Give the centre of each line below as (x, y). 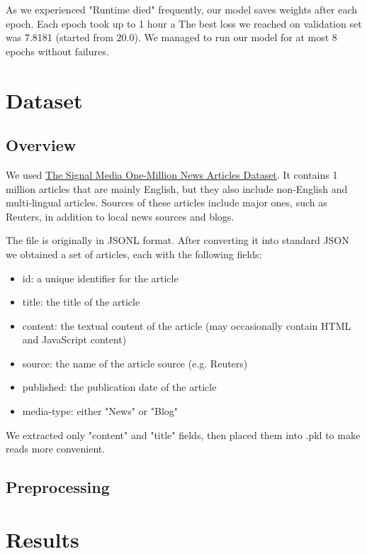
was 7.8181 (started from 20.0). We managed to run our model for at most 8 (171, 37)
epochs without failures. (57, 51)
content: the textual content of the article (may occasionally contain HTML (187, 325)
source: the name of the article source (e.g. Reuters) (135, 363)
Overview (41, 145)
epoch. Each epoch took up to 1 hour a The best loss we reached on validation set (184, 23)
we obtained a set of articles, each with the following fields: (134, 254)
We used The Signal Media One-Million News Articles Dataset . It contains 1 (172, 174)
